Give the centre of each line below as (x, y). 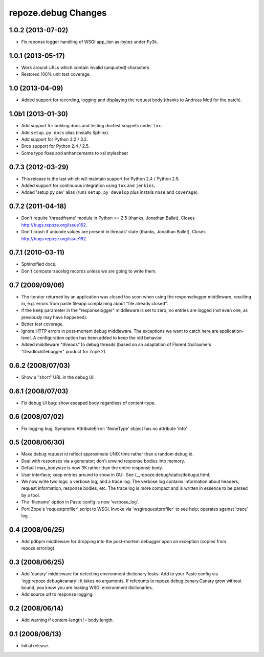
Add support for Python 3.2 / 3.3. (55, 139)
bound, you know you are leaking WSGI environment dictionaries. (87, 588)
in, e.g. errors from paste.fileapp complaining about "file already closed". (95, 304)
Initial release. (35, 646)
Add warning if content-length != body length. (67, 620)
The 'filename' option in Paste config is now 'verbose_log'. (80, 502)
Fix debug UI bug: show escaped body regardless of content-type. (88, 403)
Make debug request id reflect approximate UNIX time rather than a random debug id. (108, 454)
